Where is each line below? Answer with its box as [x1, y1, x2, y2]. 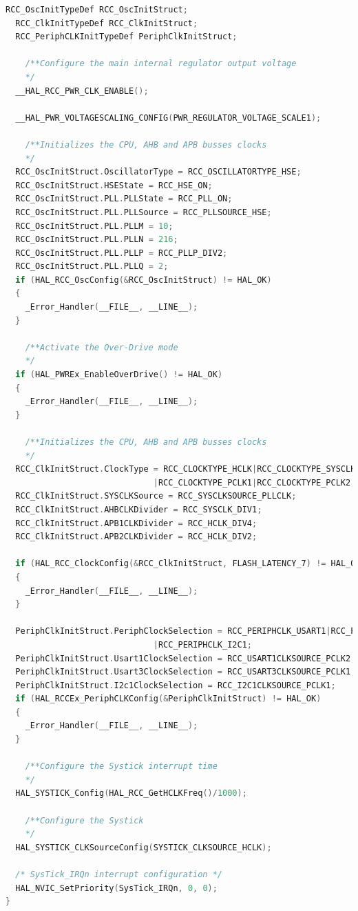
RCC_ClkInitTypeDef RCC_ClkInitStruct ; [15, 18, 198, 28]
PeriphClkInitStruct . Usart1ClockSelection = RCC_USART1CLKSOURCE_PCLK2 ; [15, 653, 356, 663]
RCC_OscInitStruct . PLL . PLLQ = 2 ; [15, 261, 169, 272]
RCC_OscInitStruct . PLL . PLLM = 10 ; [15, 221, 173, 231]
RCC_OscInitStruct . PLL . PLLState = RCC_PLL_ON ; [15, 194, 233, 204]
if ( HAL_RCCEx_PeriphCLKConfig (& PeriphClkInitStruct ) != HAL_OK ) [15, 694, 322, 704]
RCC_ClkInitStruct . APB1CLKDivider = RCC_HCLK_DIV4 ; [15, 518, 257, 528]
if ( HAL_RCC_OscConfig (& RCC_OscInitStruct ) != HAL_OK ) [15, 274, 272, 285]
